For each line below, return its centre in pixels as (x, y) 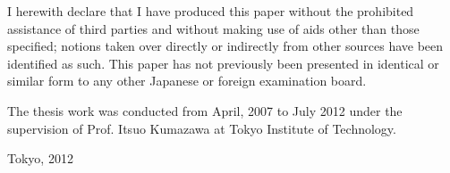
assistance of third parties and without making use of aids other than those (213, 28)
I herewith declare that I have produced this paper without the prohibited (211, 11)
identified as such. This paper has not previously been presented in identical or (223, 63)
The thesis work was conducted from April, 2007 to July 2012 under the (205, 110)
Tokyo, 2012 (40, 158)
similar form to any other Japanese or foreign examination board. (187, 81)
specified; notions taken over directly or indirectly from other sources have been (225, 46)
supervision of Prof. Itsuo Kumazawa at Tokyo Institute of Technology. (202, 128)
